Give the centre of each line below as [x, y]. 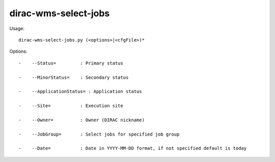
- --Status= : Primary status [71, 63]
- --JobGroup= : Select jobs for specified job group [99, 134]
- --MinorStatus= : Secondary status [74, 77]
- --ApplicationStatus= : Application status [80, 92]
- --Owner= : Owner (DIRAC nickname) [82, 120]
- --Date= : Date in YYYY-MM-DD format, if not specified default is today [133, 148]
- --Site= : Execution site [71, 106]
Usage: [17, 28]
